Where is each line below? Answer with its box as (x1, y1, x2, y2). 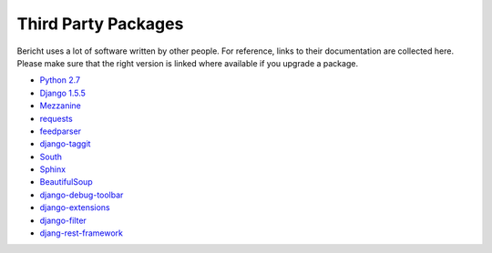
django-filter (39, 215, 87, 226)
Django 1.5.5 (39, 87, 87, 98)
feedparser (39, 126, 82, 137)
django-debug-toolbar (39, 189, 124, 200)
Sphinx (39, 164, 67, 175)
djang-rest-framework (39, 228, 123, 238)
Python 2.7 (39, 75, 81, 86)
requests (39, 113, 73, 124)
